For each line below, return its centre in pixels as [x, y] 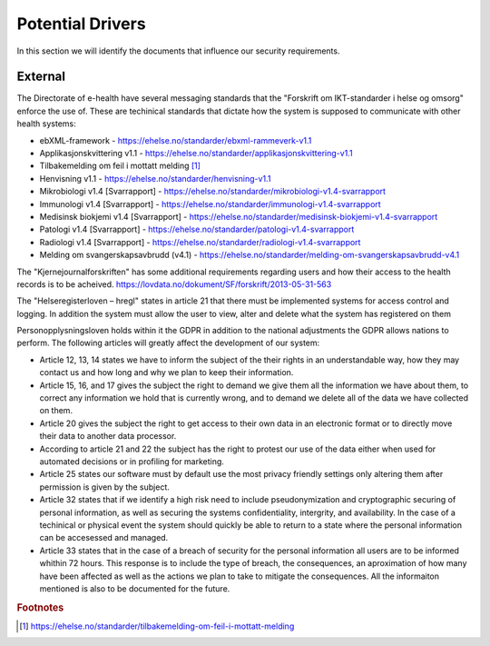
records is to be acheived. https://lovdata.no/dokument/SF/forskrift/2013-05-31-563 [174, 284]
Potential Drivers [81, 24]
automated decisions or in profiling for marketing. [132, 462]
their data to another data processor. [108, 436]
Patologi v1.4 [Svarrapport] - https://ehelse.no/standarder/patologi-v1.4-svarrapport [197, 229]
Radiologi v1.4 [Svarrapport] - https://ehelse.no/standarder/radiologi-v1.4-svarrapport [200, 242]
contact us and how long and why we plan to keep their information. [167, 373]
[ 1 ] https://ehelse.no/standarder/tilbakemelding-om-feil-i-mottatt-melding [157, 626]
